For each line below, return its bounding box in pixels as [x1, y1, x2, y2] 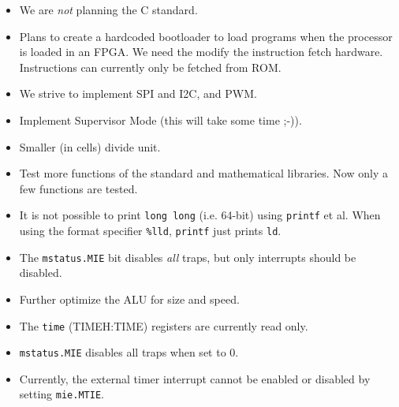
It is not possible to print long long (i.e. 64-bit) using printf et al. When [19, 207, 381, 223]
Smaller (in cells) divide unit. [19, 138, 161, 155]
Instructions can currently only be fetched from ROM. [19, 58, 282, 75]
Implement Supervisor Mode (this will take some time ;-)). [19, 111, 302, 128]
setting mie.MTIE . [19, 386, 104, 402]
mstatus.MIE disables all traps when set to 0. [19, 344, 239, 360]
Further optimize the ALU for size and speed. [19, 290, 240, 307]
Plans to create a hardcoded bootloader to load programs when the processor [19, 28, 393, 44]
